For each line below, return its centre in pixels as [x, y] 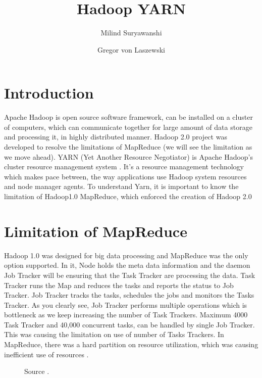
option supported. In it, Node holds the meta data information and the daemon [127, 265]
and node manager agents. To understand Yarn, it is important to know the [121, 186]
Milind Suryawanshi [131, 33]
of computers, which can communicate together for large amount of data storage [128, 127]
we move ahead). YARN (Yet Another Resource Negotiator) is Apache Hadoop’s [129, 156]
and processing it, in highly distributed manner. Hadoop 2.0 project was [116, 137]
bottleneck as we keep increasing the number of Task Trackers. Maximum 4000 [126, 315]
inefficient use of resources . [46, 354]
